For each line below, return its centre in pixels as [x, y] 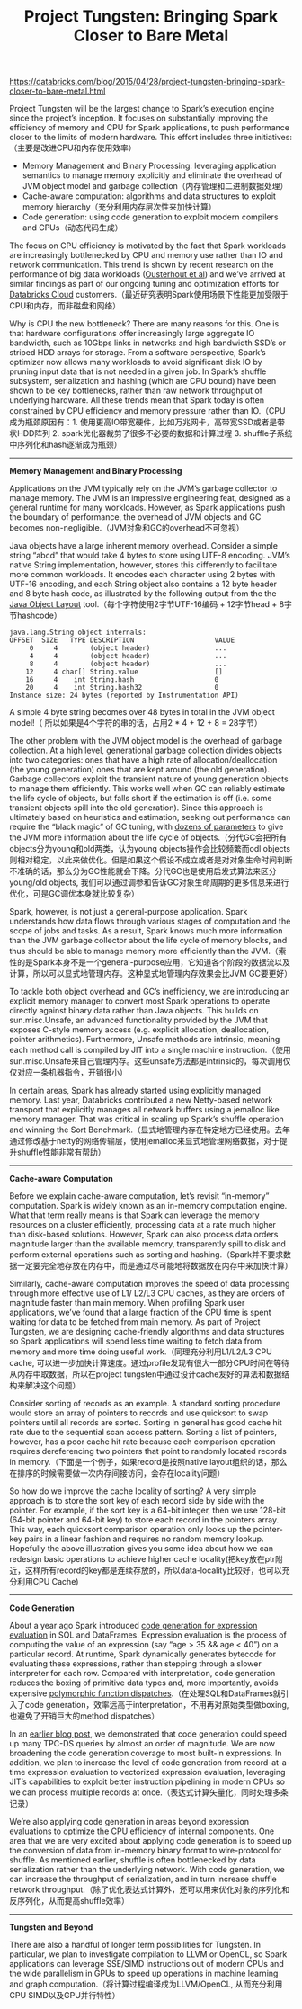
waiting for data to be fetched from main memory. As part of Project [135, 1322]
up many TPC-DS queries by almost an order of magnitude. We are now [142, 1744]
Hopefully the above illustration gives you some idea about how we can [142, 1549]
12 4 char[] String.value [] [124, 672]
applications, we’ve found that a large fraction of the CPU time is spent [140, 1313]
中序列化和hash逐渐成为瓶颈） [66, 445]
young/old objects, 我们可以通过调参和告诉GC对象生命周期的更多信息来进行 [149, 882]
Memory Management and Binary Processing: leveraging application [149, 166]
